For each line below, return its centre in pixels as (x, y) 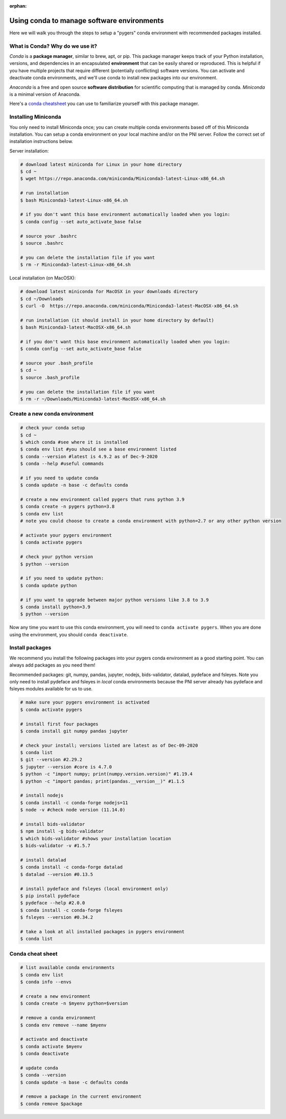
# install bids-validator (53, 824)
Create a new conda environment (52, 414)
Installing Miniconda (35, 117)
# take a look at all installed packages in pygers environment (102, 931)
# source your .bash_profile (57, 363)
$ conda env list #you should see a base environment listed (98, 449)
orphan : (18, 6)
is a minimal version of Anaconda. (45, 94)
